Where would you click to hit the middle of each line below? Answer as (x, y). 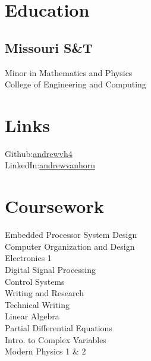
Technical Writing (37, 304)
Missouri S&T (49, 47)
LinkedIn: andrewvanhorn (50, 165)
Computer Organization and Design (70, 246)
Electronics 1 (28, 258)
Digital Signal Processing (51, 269)
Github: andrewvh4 (39, 153)
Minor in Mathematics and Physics (69, 72)
